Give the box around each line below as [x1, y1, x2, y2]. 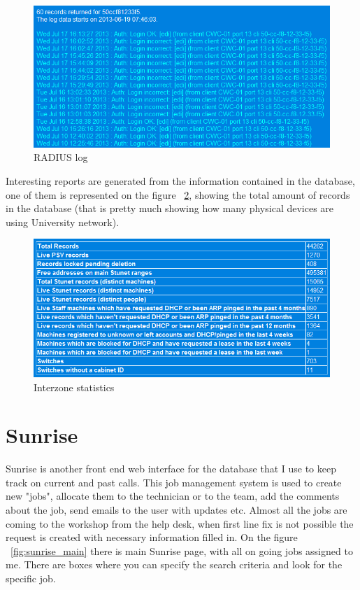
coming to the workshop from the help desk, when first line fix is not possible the [6, 516, 354, 531]
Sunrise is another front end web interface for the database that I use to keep [6, 461, 336, 476]
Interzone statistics [34, 379, 115, 394]
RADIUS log [34, 150, 88, 164]
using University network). [6, 214, 120, 229]
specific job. [6, 571, 56, 585]
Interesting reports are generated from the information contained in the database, [6, 173, 355, 188]
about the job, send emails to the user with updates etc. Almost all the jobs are [6, 503, 347, 517]
